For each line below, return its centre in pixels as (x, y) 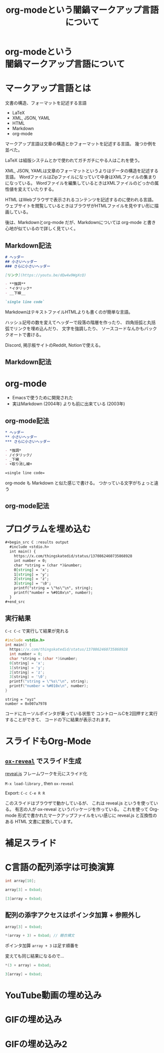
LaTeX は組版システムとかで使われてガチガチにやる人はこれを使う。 (74, 161)
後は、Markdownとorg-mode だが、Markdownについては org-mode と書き (81, 222)
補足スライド (31, 843)
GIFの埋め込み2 (36, 1044)
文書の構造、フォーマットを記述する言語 (46, 103)
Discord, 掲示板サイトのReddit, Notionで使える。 (54, 345)
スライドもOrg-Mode (48, 741)
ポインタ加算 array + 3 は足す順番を (42, 945)
